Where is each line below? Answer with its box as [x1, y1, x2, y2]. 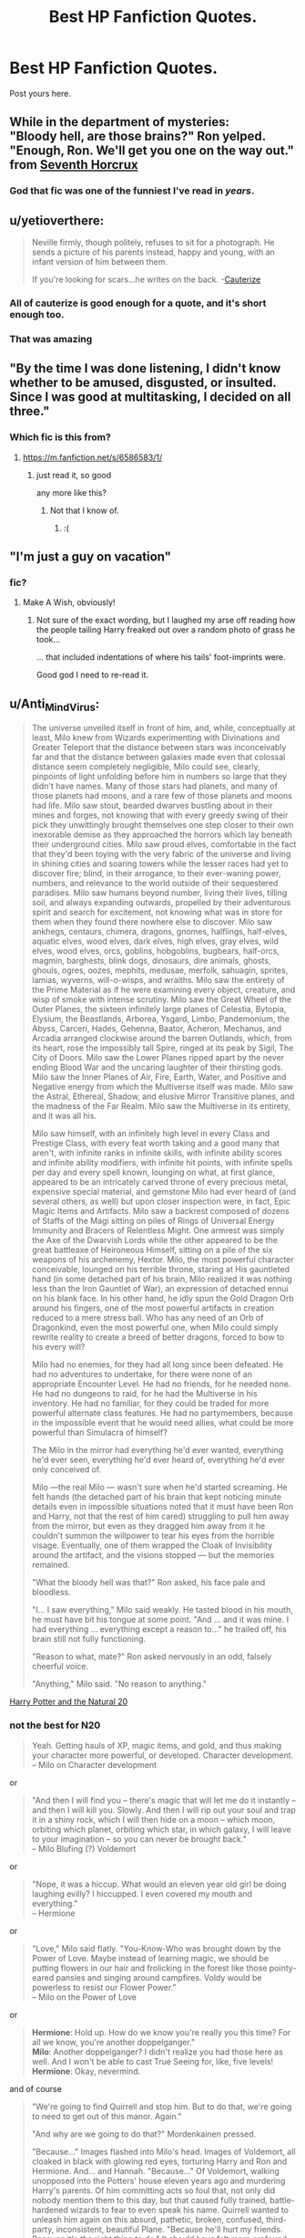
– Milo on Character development [31, 1759, 158, 1770]
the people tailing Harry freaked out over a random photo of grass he [36, 624, 296, 635]
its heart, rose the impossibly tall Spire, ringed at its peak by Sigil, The [31, 1042, 294, 1053]
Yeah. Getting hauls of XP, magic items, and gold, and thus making [31, 1740, 282, 1751]
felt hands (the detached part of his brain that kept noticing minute [31, 1491, 282, 1502]
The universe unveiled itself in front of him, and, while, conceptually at [31, 723, 296, 734]
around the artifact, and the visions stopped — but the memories [31, 1550, 275, 1561]
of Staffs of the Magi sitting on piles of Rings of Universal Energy [31, 1216, 275, 1227]
